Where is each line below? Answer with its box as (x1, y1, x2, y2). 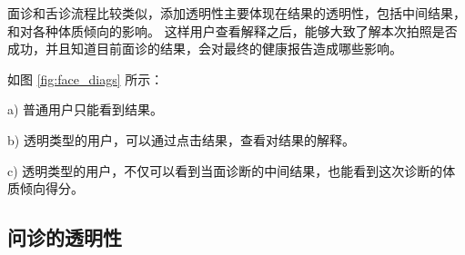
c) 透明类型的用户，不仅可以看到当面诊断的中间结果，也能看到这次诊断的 (7, 161, 443, 180)
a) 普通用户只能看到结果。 (7, 100, 164, 119)
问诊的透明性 (7, 223, 122, 251)
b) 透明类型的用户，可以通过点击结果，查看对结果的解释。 (7, 130, 355, 149)
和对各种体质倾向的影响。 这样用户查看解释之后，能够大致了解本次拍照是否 (7, 21, 458, 40)
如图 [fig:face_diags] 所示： (7, 69, 164, 88)
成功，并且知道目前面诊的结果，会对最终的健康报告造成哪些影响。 (7, 39, 402, 58)
